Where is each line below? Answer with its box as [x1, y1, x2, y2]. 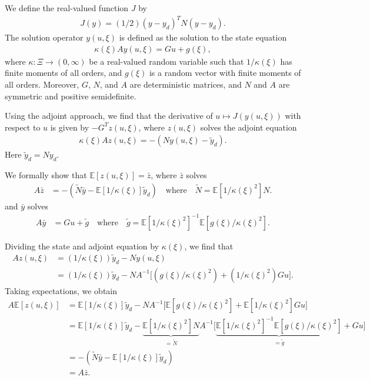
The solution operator [5, 31, 84, 44]
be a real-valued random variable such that [89, 55, 244, 67]
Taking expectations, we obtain [5, 284, 118, 296]
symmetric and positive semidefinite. [5, 89, 136, 102]
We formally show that [5, 169, 87, 181]
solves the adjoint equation [200, 121, 297, 133]
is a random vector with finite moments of [149, 66, 301, 79]
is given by [50, 121, 89, 133]
